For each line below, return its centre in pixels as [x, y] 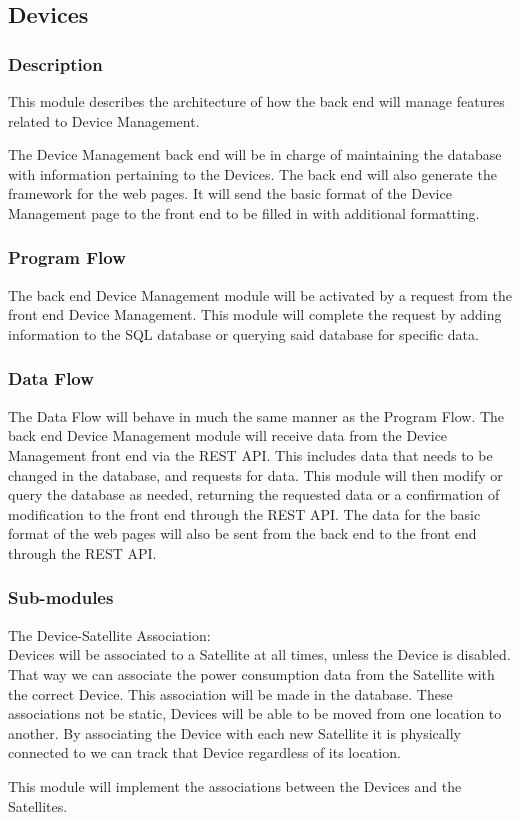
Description [55, 63]
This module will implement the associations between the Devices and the [235, 785]
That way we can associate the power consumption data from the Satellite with [251, 673]
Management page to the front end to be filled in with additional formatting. [244, 212]
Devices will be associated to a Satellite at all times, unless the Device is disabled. [259, 654]
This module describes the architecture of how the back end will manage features [256, 101]
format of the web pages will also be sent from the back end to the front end [242, 533]
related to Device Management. [104, 120]
